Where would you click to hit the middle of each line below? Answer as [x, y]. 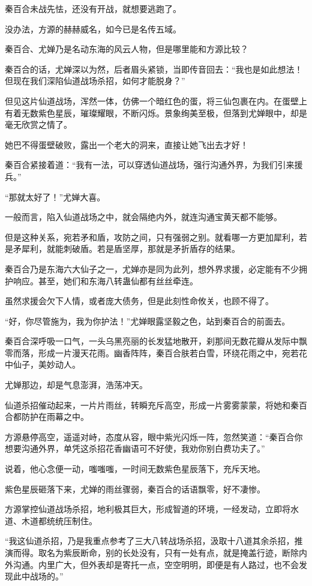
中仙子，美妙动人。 [43, 364]
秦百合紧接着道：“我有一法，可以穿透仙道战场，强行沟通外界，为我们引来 [150, 165]
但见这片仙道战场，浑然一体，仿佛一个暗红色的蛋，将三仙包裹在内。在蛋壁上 [156, 100]
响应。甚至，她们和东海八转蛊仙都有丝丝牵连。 [105, 280]
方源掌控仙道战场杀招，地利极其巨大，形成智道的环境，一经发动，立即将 [148, 509]
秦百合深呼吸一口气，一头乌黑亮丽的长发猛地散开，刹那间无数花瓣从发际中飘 [156, 341]
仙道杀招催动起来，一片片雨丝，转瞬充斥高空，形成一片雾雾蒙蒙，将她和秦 [152, 405]
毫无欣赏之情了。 [38, 124]
